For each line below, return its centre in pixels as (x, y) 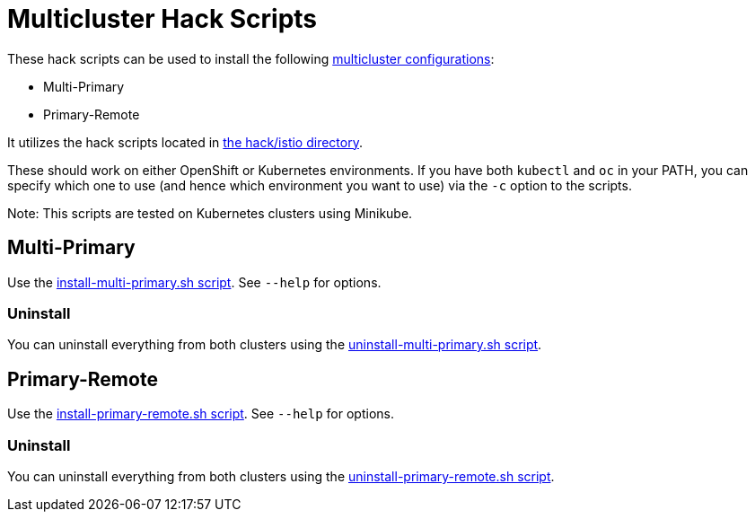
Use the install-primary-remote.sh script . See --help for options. (201, 414)
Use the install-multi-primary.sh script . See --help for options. (194, 282)
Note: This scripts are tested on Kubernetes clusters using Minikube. (210, 213)
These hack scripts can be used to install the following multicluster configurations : (251, 58)
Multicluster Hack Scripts (162, 19)
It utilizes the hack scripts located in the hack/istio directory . (185, 142)
